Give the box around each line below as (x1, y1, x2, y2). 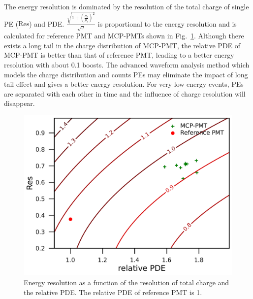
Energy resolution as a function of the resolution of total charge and (24, 277, 229, 288)
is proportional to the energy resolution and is (97, 18, 237, 29)
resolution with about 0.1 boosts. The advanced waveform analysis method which (4, 60, 250, 70)
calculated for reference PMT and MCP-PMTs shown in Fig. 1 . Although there (4, 31, 244, 41)
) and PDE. (29, 18, 64, 29)
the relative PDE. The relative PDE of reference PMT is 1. (24, 287, 202, 297)
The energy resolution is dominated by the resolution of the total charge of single (4, 1, 249, 11)
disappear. (4, 98, 35, 108)
